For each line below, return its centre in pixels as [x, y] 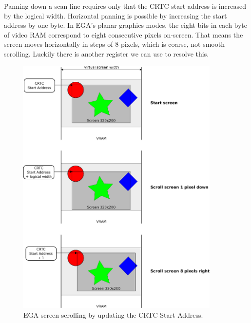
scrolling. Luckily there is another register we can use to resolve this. [106, 53]
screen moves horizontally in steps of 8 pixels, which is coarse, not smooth [114, 44]
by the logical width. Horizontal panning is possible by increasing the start [116, 15]
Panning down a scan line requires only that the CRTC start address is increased [125, 6]
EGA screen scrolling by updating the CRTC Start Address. [113, 314]
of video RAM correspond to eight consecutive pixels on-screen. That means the [124, 34]
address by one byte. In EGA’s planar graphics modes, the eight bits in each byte [126, 25]
